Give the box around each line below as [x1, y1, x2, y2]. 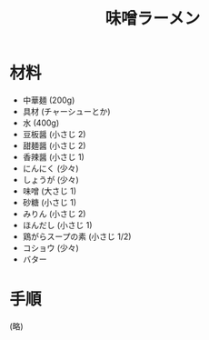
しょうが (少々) [22, 174, 79, 185]
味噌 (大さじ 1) [22, 185, 77, 196]
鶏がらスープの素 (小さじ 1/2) [22, 231, 132, 242]
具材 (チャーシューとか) [22, 105, 111, 116]
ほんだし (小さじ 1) [22, 219, 93, 230]
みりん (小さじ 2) [22, 208, 86, 219]
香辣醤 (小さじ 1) [22, 151, 85, 162]
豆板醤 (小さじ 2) [22, 128, 86, 139]
